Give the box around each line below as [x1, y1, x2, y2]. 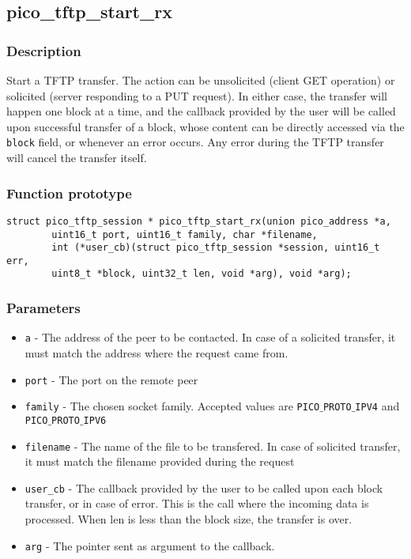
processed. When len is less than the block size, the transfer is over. [25, 511, 353, 527]
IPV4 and [355, 398, 400, 414]
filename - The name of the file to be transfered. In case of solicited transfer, [25, 437, 401, 454]
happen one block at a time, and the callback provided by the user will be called [6, 103, 396, 119]
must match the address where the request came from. [25, 345, 288, 361]
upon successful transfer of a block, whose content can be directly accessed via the [6, 118, 405, 134]
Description [6, 40, 81, 60]
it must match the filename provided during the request [25, 453, 295, 470]
